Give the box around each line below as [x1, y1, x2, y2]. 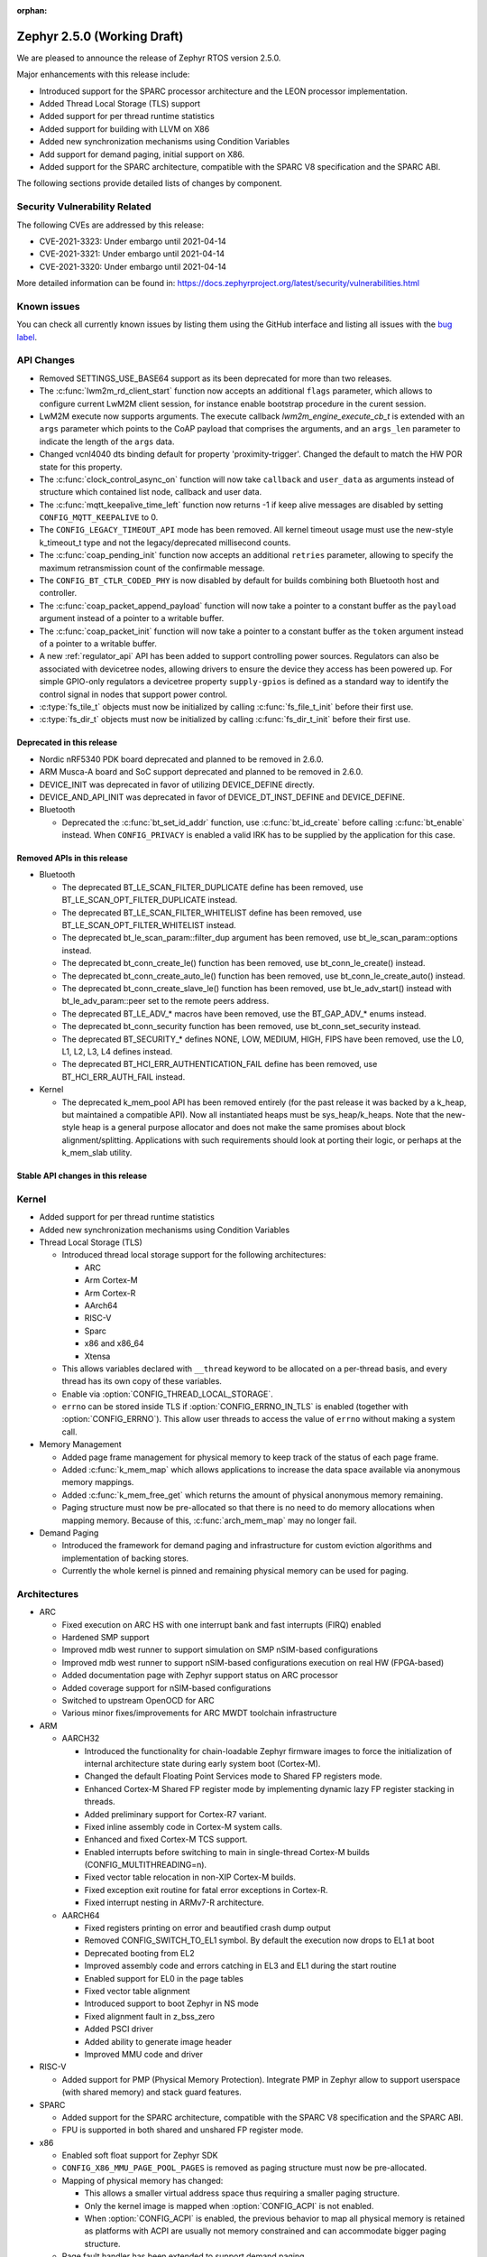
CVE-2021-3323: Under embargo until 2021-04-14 [39, 236, 227, 246]
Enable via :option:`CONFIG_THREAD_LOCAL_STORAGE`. [61, 1389, 274, 1399]
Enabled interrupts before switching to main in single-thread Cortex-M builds [84, 1846, 370, 1857]
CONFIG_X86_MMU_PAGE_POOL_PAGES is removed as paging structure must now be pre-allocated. [61, 2162, 427, 2173]
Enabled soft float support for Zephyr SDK [61, 2150, 218, 2161]
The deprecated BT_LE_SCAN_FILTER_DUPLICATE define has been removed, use [61, 881, 364, 893]
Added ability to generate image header [84, 2036, 233, 2047]
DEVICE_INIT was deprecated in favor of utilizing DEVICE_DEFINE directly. [39, 779, 315, 790]
